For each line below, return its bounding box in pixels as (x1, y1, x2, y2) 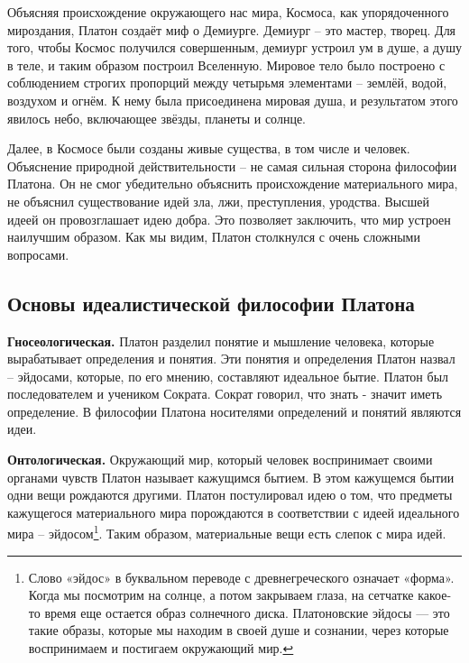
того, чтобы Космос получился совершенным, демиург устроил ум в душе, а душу (7, 38, 463, 57)
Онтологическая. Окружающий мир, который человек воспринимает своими (7, 450, 433, 469)
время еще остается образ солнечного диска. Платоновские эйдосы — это (44, 603, 450, 622)
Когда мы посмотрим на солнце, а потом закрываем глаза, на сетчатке (28, 585, 414, 604)
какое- (418, 585, 452, 604)
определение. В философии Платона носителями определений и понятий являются (7, 401, 462, 420)
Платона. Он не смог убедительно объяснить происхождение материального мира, (7, 174, 458, 193)
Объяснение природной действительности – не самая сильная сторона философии (7, 156, 457, 175)
